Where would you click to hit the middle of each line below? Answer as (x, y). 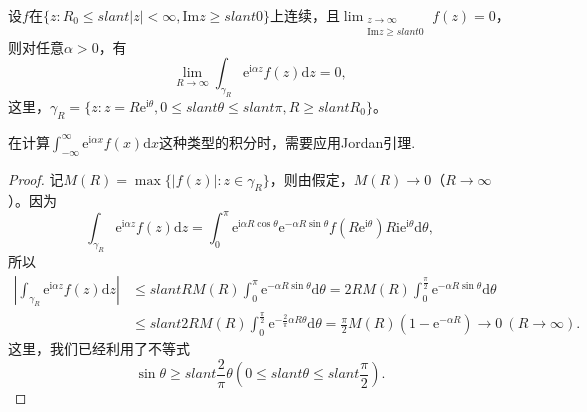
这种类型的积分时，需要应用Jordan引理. (287, 141)
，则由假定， (311, 178)
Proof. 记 (36, 178)
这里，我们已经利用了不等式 (99, 348)
